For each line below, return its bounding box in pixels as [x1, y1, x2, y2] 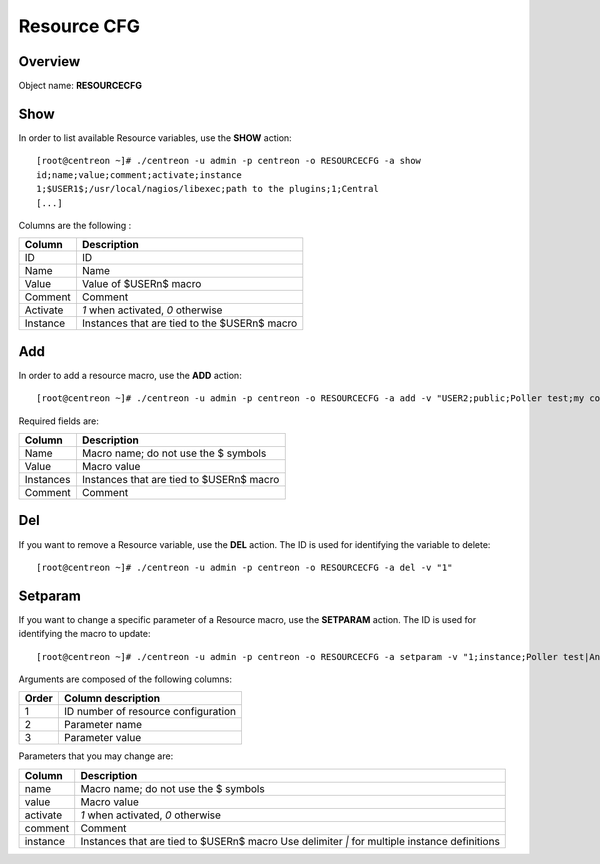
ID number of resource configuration [63, 705, 237, 719]
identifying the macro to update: [18, 628, 151, 640]
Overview [18, 53, 81, 70]
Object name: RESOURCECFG [18, 80, 142, 92]
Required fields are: [18, 415, 100, 427]
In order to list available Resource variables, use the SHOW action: [18, 131, 292, 144]
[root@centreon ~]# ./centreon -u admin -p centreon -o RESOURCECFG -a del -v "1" [36, 561, 453, 573]
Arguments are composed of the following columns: [18, 673, 232, 685]
